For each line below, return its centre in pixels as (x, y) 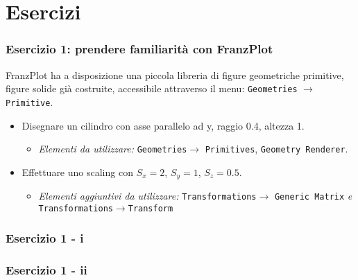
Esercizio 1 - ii (46, 270)
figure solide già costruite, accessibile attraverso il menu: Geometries (152, 88)
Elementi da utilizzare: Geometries (113, 149)
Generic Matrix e (313, 196)
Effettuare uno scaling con (77, 172)
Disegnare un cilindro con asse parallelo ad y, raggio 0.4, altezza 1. (163, 125)
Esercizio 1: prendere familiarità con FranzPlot (139, 49)
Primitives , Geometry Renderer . (276, 149)
